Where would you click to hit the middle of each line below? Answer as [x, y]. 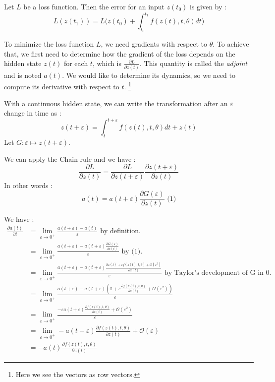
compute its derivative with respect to [62, 87]
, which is [107, 63]
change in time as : [33, 113]
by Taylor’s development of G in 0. [218, 273]
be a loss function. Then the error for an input [94, 6]
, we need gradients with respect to [154, 44]
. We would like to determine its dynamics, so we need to [149, 75]
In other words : [28, 185]
